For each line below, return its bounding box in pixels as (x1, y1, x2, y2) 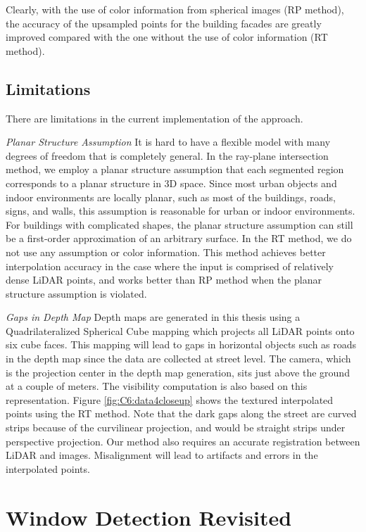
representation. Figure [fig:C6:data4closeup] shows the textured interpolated (6, 392, 334, 407)
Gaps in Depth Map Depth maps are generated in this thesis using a (6, 310, 301, 324)
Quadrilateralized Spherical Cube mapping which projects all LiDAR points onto (6, 323, 355, 338)
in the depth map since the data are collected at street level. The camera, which (6, 351, 351, 366)
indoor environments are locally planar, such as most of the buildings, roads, (6, 189, 336, 204)
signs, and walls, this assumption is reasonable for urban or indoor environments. (6, 203, 355, 218)
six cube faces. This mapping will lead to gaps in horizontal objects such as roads (6, 337, 357, 352)
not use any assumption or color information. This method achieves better (6, 244, 326, 259)
